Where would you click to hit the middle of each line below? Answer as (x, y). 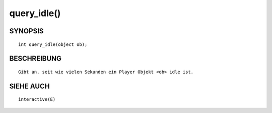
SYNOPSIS (26, 31)
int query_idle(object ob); (53, 44)
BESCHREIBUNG (36, 59)
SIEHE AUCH (29, 86)
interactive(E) (37, 99)
